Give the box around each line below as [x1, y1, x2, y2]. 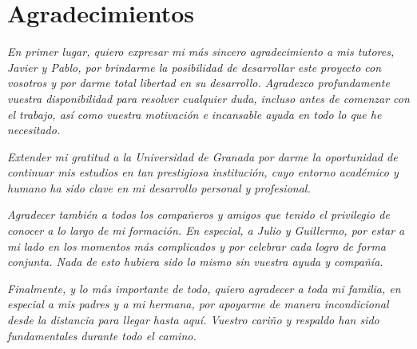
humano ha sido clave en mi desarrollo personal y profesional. [7, 179, 311, 196]
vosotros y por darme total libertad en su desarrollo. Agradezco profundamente [7, 74, 390, 91]
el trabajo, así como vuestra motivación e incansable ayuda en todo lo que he [7, 105, 382, 122]
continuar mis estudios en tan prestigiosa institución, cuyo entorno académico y [7, 164, 399, 180]
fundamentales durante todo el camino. [7, 327, 197, 343]
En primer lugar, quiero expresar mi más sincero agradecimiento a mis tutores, [7, 43, 395, 60]
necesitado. [7, 121, 61, 138]
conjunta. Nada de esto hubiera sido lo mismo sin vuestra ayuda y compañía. [7, 253, 383, 270]
